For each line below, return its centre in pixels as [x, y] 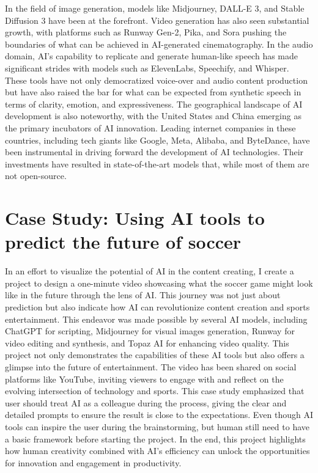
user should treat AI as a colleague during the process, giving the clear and [146, 402]
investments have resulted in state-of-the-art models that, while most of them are [157, 163]
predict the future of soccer [123, 242]
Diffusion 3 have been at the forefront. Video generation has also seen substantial [157, 20]
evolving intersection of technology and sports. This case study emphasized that [155, 391]
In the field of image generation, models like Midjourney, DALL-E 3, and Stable [155, 8]
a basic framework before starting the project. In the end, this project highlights [155, 438]
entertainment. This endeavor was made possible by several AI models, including [156, 319]
